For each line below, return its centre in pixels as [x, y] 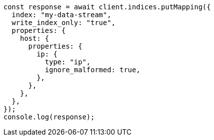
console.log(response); [49, 117]
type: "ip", [68, 62]
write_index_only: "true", [63, 23]
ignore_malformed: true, [93, 70]
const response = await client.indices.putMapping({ [107, 7]
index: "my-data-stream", [61, 15]
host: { [34, 38]
